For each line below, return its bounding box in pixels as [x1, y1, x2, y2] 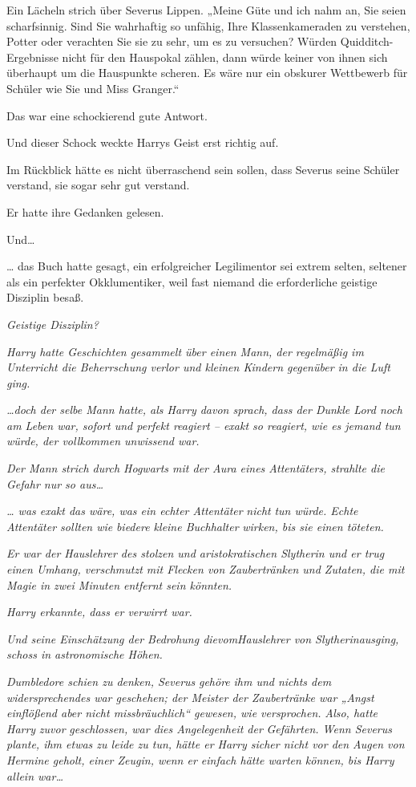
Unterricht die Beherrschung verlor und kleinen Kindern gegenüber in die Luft [6, 359, 390, 375]
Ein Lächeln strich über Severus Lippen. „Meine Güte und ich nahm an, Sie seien [6, 2, 406, 18]
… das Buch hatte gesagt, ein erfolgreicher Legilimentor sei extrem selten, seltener [6, 258, 407, 274]
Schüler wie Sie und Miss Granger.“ [6, 79, 180, 96]
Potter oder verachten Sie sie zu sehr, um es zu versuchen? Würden [6, 33, 337, 50]
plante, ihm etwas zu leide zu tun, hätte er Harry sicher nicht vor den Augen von [6, 736, 405, 753]
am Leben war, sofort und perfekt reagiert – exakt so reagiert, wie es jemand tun [6, 416, 401, 433]
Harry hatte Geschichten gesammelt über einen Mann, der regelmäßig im [6, 343, 364, 359]
